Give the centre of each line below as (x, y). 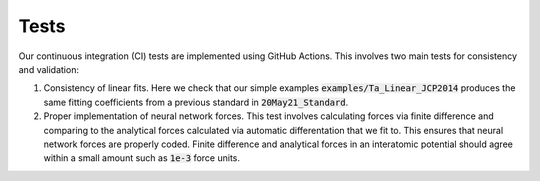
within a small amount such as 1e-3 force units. (141, 158)
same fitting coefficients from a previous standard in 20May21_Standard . (196, 102)
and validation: (49, 69)
